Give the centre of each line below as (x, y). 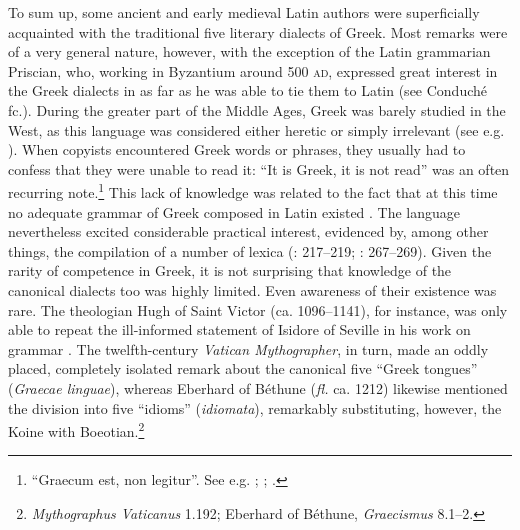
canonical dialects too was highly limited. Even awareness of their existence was (252, 289)
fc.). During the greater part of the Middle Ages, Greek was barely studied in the (257, 109)
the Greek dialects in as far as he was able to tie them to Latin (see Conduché (248, 90)
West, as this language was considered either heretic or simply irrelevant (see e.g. (256, 129)
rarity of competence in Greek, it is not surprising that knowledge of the (230, 270)
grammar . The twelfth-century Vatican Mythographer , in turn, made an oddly (248, 348)
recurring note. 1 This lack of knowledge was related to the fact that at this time (253, 190)
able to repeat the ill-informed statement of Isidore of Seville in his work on (239, 329)
